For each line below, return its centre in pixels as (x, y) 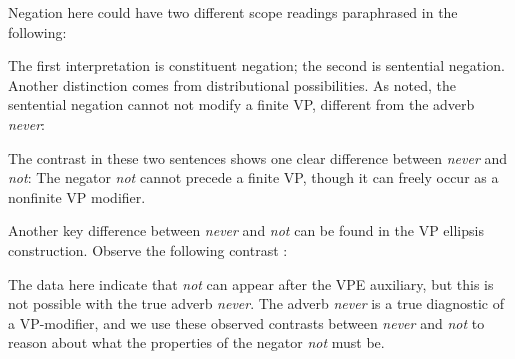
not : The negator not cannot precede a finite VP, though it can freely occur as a (253, 177)
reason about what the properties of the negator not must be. (196, 342)
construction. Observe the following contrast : (148, 249)
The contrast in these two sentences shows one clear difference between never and (258, 157)
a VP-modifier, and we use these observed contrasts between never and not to (246, 322)
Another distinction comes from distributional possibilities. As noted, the (232, 84)
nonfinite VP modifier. (77, 196)
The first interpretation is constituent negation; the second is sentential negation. (256, 65)
